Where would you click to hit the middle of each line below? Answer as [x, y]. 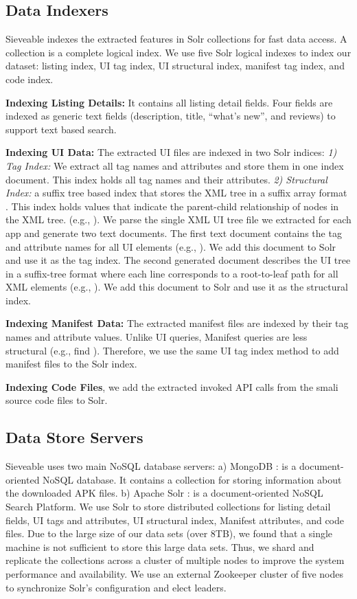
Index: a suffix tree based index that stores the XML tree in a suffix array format [176, 193]
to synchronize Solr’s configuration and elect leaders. [116, 587]
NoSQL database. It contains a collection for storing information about [192, 479]
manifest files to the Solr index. [71, 364]
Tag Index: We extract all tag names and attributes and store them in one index [175, 165]
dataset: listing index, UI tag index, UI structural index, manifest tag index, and [175, 66]
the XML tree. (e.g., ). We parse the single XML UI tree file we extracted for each [178, 219]
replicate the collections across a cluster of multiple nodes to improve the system [175, 560]
